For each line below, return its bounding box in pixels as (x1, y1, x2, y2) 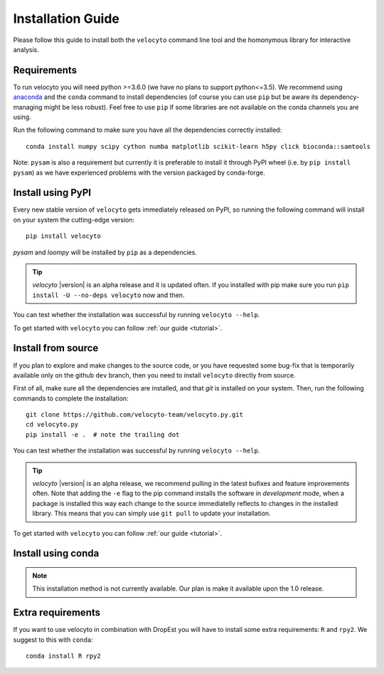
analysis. (13, 45, 39, 53)
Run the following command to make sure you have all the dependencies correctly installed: (13, 125, 282, 135)
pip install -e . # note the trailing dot (26, 430, 180, 438)
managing (13, 103, 43, 111)
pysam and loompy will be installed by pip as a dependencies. (13, 248, 197, 256)
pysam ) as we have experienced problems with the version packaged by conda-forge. (13, 168, 266, 177)
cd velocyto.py (26, 420, 79, 429)
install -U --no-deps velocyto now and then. (32, 291, 185, 299)
